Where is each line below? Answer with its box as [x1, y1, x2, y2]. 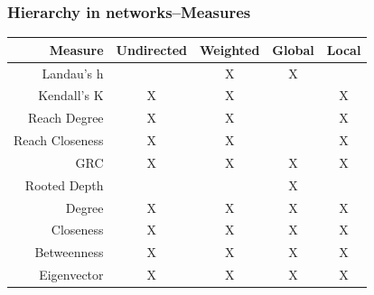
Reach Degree [27, 108, 104, 127]
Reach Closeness [14, 131, 104, 150]
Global [272, 40, 314, 59]
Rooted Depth [24, 175, 104, 194]
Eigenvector [39, 265, 104, 284]
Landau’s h [42, 63, 104, 82]
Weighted [200, 40, 260, 59]
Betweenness [34, 243, 104, 262]
